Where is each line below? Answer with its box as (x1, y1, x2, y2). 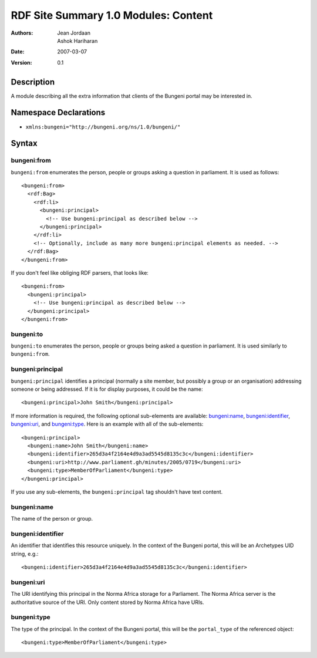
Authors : (11, 29, 33, 36)
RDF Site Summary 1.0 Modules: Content (11, 9, 213, 22)
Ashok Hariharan (57, 37, 98, 44)
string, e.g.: (11, 550, 39, 557)
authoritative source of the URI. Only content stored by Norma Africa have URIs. (11, 599, 204, 606)
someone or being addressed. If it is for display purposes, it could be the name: (11, 386, 203, 393)
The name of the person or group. (11, 515, 93, 522)
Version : (11, 59, 32, 66)
